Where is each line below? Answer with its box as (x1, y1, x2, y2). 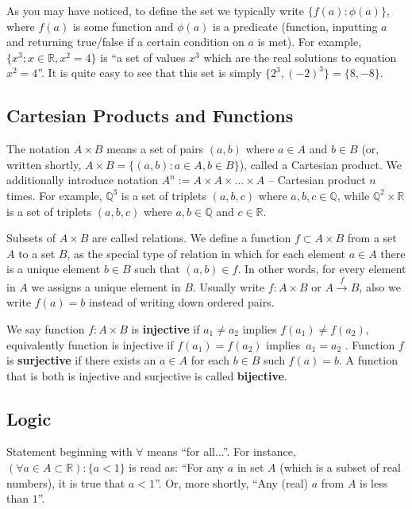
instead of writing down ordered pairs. (88, 294, 275, 310)
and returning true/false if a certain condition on (6, 33, 245, 50)
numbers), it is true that (6, 474, 125, 491)
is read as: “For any (129, 459, 225, 476)
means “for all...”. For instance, (147, 443, 296, 460)
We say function (6, 320, 85, 337)
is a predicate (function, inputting (213, 17, 378, 34)
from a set (347, 229, 397, 246)
